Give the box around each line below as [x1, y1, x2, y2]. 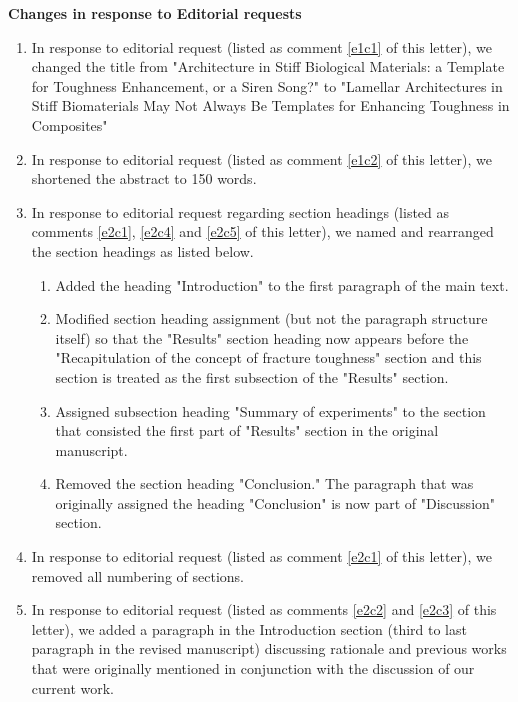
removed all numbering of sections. [31, 565, 244, 586]
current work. [31, 677, 114, 698]
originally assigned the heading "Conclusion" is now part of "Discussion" [55, 492, 496, 513]
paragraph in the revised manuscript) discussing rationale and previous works [31, 638, 507, 659]
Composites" [31, 114, 108, 135]
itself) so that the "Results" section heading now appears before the [55, 327, 469, 348]
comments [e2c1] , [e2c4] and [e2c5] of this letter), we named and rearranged [31, 221, 494, 242]
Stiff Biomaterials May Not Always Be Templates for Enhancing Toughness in [31, 95, 510, 116]
